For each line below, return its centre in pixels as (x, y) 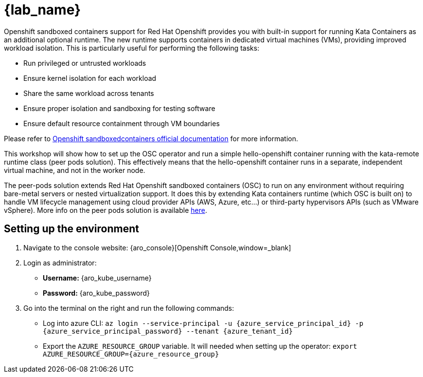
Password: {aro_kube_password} (96, 293)
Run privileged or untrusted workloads (85, 63)
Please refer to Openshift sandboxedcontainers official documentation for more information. (151, 138)
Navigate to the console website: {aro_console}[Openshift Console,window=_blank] (157, 247)
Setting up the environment (71, 229)
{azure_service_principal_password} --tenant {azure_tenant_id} (168, 331)
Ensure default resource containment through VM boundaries (122, 123)
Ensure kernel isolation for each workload (90, 78)
